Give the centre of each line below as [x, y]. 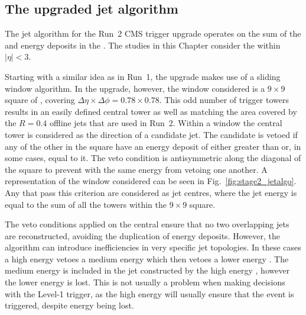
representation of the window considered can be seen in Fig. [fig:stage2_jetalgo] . [151, 181]
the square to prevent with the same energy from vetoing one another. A [136, 169]
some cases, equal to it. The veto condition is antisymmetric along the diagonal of [153, 158]
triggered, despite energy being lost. [69, 305]
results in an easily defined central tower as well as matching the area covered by [151, 111]
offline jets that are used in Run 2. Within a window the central [166, 123]
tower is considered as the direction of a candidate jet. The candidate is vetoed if [151, 134]
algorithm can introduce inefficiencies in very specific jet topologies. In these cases [153, 247]
